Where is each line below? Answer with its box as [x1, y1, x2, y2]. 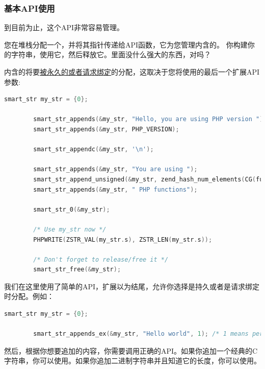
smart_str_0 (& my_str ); [33, 205, 110, 213]
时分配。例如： [4, 291, 54, 302]
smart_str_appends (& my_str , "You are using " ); [33, 166, 198, 173]
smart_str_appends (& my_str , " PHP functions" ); [33, 186, 198, 193]
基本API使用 [4, 2, 55, 14]
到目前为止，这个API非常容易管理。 [4, 22, 124, 33]
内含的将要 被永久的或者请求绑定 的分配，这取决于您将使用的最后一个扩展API [4, 66, 260, 77]
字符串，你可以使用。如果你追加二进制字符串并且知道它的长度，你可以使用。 [4, 355, 261, 366]
